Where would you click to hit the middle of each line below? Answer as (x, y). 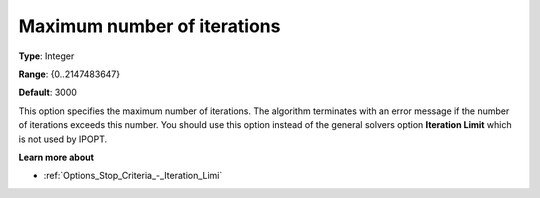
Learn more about (56, 157)
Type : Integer (46, 56)
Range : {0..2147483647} (69, 74)
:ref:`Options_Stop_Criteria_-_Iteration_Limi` (133, 176)
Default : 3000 (47, 92)
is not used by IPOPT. (63, 139)
